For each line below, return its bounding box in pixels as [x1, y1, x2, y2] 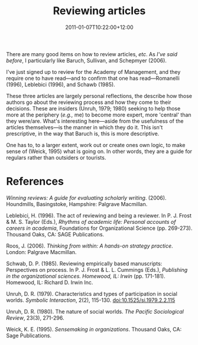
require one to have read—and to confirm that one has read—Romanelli [6, 74, 180, 82]
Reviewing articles [53, 4, 146, 18]
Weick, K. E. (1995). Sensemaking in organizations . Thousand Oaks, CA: [6, 326, 182, 333]
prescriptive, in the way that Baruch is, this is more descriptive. [6, 130, 160, 137]
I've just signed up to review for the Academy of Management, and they [6, 68, 181, 75]
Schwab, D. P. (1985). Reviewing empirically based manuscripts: [6, 260, 163, 267]
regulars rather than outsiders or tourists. [6, 154, 106, 161]
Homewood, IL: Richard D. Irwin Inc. [6, 279, 93, 286]
